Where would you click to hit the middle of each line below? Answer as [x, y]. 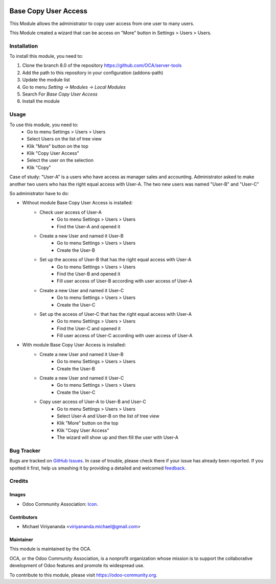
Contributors [24, 517]
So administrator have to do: [39, 194]
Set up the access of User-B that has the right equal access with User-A [116, 260]
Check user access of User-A [71, 212]
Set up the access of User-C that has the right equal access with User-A [116, 314]
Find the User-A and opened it [89, 226]
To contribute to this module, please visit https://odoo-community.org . [84, 575]
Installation [24, 46]
